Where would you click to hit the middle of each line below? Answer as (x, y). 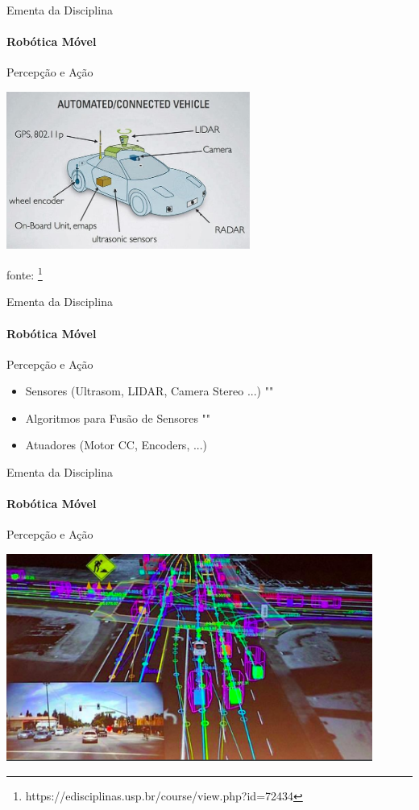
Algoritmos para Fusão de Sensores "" (118, 417)
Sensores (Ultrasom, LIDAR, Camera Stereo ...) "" (149, 391)
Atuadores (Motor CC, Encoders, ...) (116, 445)
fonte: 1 (25, 273)
